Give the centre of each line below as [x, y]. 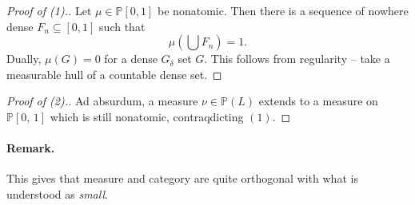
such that [122, 26]
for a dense [131, 59]
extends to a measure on [318, 101]
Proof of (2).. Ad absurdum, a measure [102, 101]
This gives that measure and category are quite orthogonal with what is [182, 178]
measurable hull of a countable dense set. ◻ [114, 74]
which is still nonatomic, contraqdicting [147, 116]
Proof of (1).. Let [49, 10]
